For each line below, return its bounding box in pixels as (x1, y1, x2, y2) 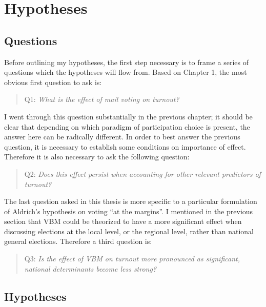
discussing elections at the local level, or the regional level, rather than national (4, 226, 254, 236)
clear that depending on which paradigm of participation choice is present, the (4, 121, 250, 132)
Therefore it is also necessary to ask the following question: (4, 151, 190, 162)
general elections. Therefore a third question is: (4, 236, 152, 247)
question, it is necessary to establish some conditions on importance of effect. (4, 141, 246, 152)
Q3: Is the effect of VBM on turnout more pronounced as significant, (24, 253, 240, 264)
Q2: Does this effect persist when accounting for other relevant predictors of (24, 168, 261, 179)
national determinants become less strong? (24, 263, 157, 274)
